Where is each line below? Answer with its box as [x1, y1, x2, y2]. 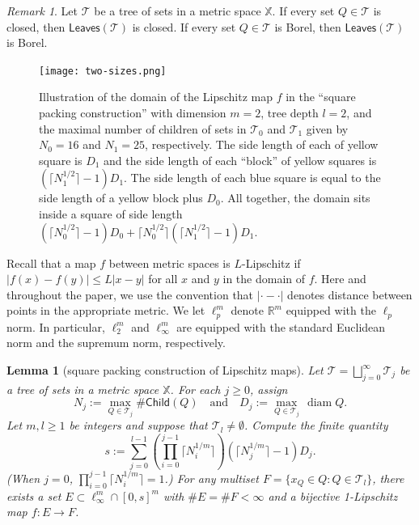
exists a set [6, 487, 61, 504]
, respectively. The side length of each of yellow [145, 136, 379, 153]
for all [148, 270, 178, 287]
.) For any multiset [164, 469, 259, 486]
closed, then [6, 18, 66, 35]
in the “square [286, 88, 356, 105]
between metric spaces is [108, 254, 231, 271]
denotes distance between [287, 286, 413, 303]
